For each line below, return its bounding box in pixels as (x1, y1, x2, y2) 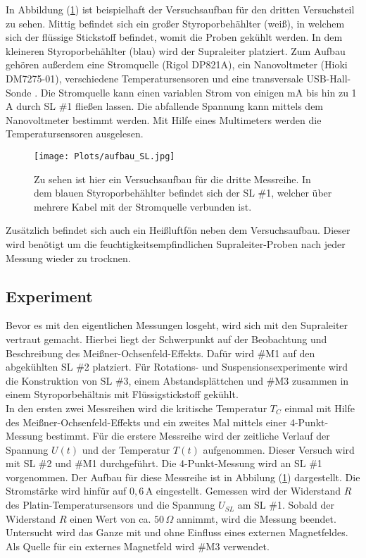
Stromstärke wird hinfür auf (6, 483, 127, 498)
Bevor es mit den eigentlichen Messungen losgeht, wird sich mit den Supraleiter (6, 318, 348, 333)
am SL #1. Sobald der (237, 497, 334, 512)
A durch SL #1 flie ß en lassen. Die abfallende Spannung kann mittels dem (6, 99, 324, 113)
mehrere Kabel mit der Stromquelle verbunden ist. (34, 199, 252, 213)
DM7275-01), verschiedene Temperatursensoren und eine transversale (6, 70, 303, 85)
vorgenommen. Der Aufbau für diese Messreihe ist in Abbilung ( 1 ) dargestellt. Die (6, 469, 360, 484)
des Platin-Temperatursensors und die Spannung (6, 497, 215, 512)
